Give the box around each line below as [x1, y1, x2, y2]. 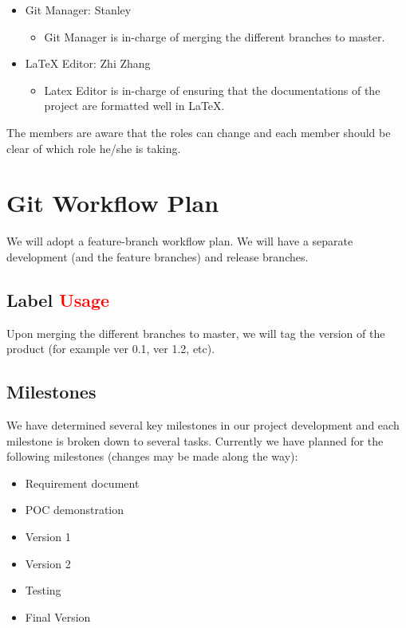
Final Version [25, 608, 91, 625]
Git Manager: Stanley [25, 2, 132, 18]
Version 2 [25, 555, 71, 571]
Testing [25, 582, 61, 599]
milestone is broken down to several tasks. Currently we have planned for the [6, 432, 384, 449]
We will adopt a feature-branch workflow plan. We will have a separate [6, 233, 353, 249]
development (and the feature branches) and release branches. [6, 248, 309, 265]
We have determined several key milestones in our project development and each [6, 417, 400, 434]
